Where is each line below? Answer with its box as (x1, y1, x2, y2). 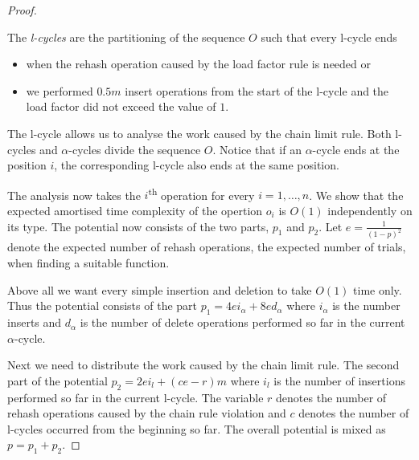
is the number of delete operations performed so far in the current (80, 314, 405, 331)
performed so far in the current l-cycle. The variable (7, 389, 264, 405)
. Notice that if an (212, 140, 302, 157)
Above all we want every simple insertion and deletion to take (7, 281, 312, 298)
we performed (26, 82, 93, 99)
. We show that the (309, 186, 404, 203)
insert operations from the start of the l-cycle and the (125, 82, 389, 99)
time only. (353, 281, 402, 298)
